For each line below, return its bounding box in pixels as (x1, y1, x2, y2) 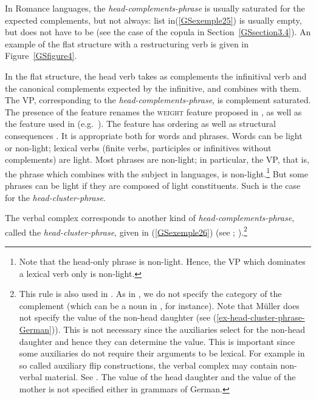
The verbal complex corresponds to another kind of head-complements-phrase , (5, 211, 295, 224)
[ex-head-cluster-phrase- (216, 311, 305, 324)
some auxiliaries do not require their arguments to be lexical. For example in (19, 347, 305, 360)
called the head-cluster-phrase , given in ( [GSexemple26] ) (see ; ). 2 (5, 223, 247, 238)
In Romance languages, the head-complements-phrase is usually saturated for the (5, 2, 305, 14)
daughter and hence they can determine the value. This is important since (19, 335, 295, 347)
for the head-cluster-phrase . (5, 191, 106, 203)
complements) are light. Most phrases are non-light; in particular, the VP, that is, (5, 153, 309, 166)
